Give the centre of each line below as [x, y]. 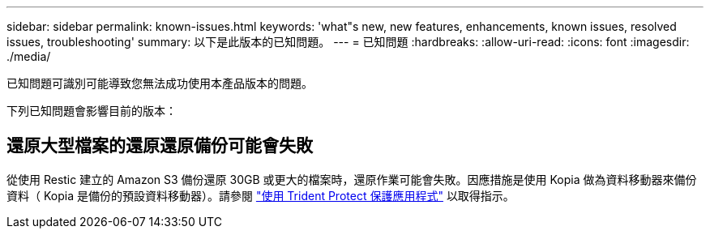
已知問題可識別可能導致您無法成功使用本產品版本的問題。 [160, 83]
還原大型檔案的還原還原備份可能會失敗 [160, 146]
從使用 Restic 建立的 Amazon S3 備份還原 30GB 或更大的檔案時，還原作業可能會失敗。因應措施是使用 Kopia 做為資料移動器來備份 [352, 179]
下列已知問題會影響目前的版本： [92, 111]
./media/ [29, 56]
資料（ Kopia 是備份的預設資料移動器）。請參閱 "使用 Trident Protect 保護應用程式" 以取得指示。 [261, 195]
